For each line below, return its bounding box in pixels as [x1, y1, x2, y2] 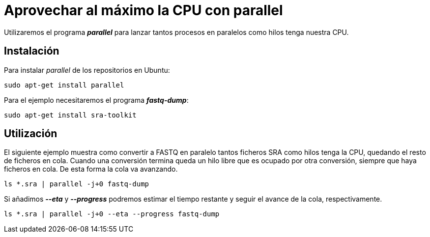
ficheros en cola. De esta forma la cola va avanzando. [4, 165, 178, 174]
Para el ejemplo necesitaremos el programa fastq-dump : [4, 95, 189, 104]
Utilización [4, 127, 57, 140]
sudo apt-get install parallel [4, 81, 124, 89]
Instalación [4, 45, 59, 58]
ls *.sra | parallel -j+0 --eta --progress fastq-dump [4, 210, 220, 218]
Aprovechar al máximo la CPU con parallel [4, 2, 283, 19]
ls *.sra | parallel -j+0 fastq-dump [4, 180, 149, 188]
